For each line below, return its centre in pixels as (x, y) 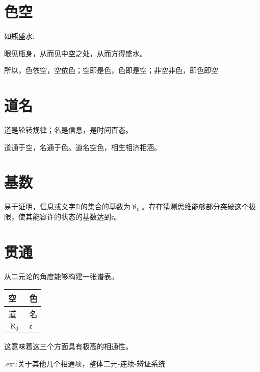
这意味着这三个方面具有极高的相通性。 (68, 346)
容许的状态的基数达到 (75, 216)
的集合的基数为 (105, 206)
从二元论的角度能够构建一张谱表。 (61, 276)
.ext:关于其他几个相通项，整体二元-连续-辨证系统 (85, 363)
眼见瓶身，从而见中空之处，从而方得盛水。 (75, 53)
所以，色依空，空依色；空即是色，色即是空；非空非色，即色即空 (111, 70)
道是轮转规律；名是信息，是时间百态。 (68, 130)
